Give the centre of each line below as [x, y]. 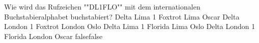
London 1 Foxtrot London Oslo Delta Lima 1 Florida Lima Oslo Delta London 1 [130, 26]
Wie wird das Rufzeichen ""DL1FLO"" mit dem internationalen [102, 6]
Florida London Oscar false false [53, 36]
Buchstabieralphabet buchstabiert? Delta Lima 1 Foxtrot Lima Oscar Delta [122, 16]
